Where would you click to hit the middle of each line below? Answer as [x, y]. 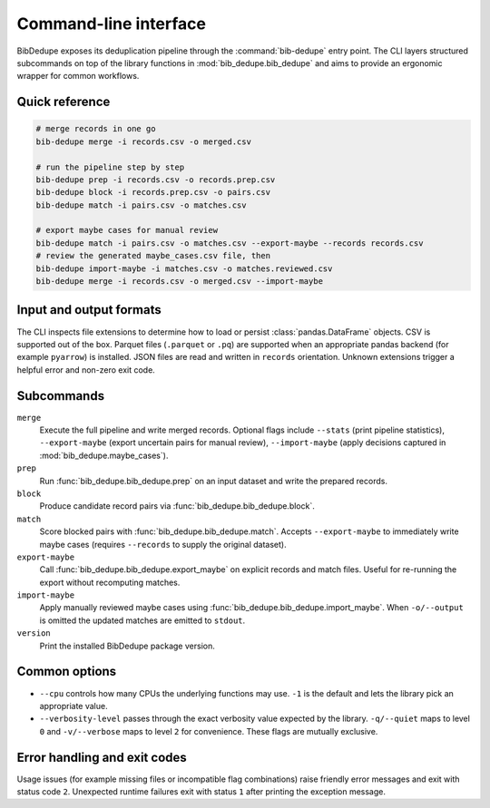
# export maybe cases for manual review [127, 230]
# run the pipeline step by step [110, 167]
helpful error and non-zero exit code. [86, 370]
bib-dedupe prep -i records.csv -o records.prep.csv [156, 180]
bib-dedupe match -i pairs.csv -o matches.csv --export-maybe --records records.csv [230, 243]
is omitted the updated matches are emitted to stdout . [142, 620]
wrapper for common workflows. [78, 76]
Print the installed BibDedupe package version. [127, 646]
